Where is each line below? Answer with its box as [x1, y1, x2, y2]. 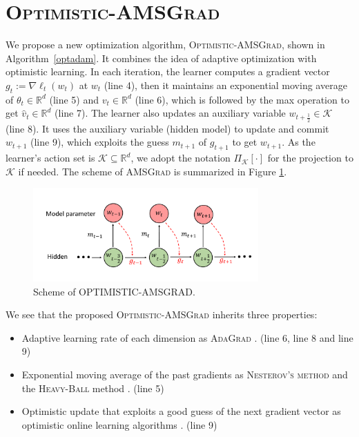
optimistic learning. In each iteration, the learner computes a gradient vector [6, 64, 330, 79]
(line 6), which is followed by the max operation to [135, 92, 349, 106]
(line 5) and [49, 92, 99, 106]
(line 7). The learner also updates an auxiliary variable [55, 106, 286, 120]
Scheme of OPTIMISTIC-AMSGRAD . [33, 284, 195, 298]
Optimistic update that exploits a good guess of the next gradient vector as [21, 404, 341, 418]
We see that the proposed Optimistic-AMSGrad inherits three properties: [6, 307, 318, 322]
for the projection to [267, 150, 353, 165]
